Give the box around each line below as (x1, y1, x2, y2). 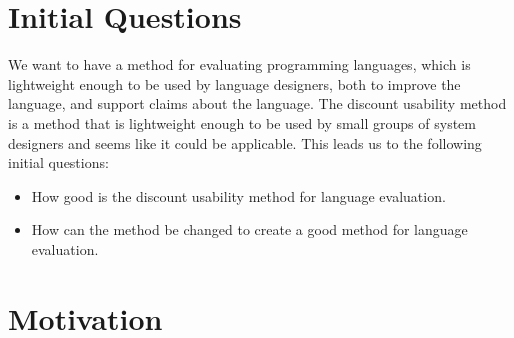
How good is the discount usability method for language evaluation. (31, 185, 446, 206)
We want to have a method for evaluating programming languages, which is (8, 54, 471, 75)
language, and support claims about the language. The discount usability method (8, 93, 507, 114)
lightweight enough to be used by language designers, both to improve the (8, 73, 461, 94)
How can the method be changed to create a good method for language (31, 219, 468, 240)
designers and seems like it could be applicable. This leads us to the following (8, 132, 482, 153)
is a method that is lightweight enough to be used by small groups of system (8, 112, 476, 133)
